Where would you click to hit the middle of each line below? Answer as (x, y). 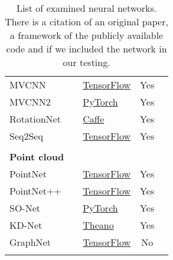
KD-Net (26, 225)
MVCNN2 (30, 102)
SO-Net (25, 208)
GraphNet (30, 242)
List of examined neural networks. (86, 8)
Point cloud (37, 157)
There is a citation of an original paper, (86, 22)
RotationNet (35, 119)
